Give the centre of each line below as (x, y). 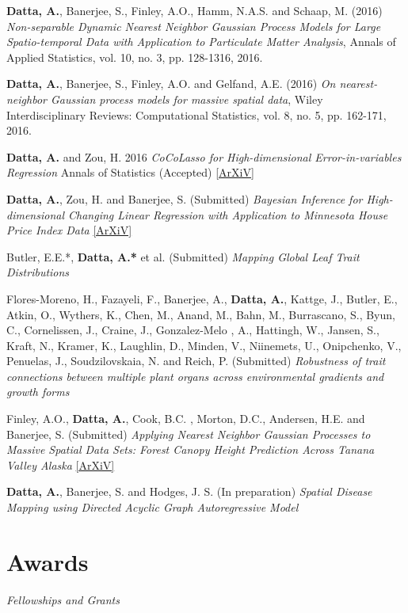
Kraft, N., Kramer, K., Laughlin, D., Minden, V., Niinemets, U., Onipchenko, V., (204, 345)
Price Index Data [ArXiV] (69, 230)
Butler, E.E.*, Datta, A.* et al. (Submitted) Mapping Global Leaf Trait (183, 256)
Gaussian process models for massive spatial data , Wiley (187, 99)
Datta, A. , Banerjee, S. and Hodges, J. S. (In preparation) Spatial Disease (189, 491)
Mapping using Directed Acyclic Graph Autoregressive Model (153, 507)
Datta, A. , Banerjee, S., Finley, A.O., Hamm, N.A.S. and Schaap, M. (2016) (194, 10)
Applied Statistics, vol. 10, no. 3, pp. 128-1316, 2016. (135, 57)
